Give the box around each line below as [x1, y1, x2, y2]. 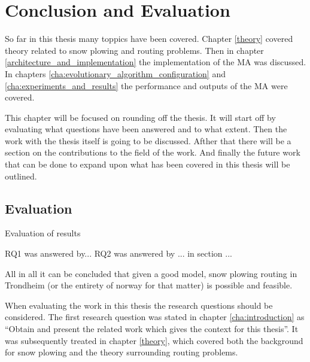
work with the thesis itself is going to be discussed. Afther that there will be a [5, 134, 291, 147]
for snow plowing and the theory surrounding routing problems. [5, 346, 238, 358]
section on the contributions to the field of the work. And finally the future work [5, 146, 300, 159]
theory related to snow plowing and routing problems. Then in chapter [5, 44, 264, 56]
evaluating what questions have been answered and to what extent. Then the [5, 123, 287, 135]
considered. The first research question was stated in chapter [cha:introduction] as [5, 311, 305, 323]
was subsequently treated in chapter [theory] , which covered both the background [5, 334, 303, 346]
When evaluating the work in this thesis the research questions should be [5, 299, 273, 311]
